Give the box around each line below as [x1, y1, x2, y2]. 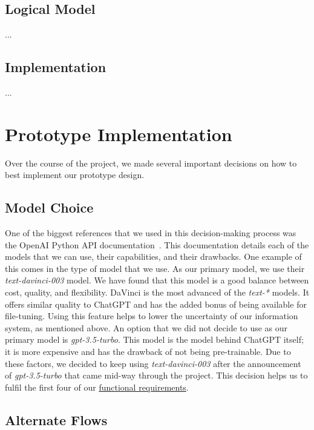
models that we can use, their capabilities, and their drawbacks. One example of [5, 250, 302, 263]
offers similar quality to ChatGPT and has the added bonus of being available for [5, 297, 307, 310]
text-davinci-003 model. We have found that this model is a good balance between [5, 274, 309, 286]
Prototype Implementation [5, 121, 232, 146]
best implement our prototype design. [5, 168, 145, 181]
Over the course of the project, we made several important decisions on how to [5, 156, 297, 169]
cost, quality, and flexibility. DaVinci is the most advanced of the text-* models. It [5, 286, 310, 299]
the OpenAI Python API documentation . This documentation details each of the [5, 238, 309, 251]
